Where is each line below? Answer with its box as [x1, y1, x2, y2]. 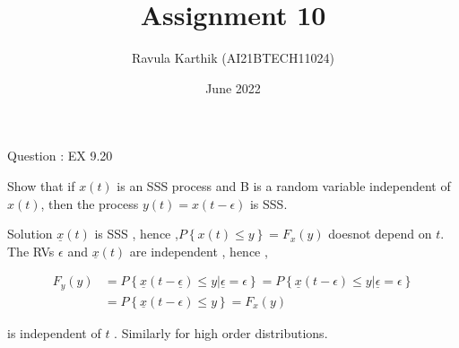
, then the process [40, 194, 139, 213]
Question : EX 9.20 [7, 146, 113, 165]
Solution [7, 224, 53, 243]
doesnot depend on [328, 224, 432, 243]
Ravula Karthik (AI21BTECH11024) [132, 48, 334, 67]
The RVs [7, 241, 55, 260]
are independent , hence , [129, 241, 268, 260]
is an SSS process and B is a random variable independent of [117, 176, 451, 195]
